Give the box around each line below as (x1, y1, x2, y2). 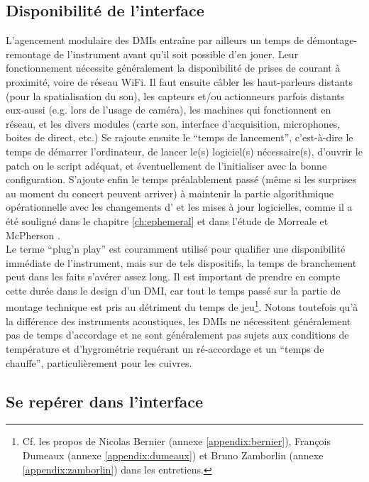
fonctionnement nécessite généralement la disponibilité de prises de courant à (6, 60, 341, 75)
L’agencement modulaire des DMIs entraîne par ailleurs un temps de (6, 33, 304, 48)
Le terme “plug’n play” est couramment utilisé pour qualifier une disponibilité (6, 241, 346, 256)
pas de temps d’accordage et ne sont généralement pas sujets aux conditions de (6, 327, 349, 342)
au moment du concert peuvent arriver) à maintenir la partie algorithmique (6, 185, 334, 200)
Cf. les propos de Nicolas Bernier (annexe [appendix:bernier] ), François (22, 434, 331, 449)
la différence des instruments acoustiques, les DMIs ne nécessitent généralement (6, 313, 351, 328)
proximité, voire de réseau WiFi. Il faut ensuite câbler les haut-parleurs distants (6, 74, 353, 89)
